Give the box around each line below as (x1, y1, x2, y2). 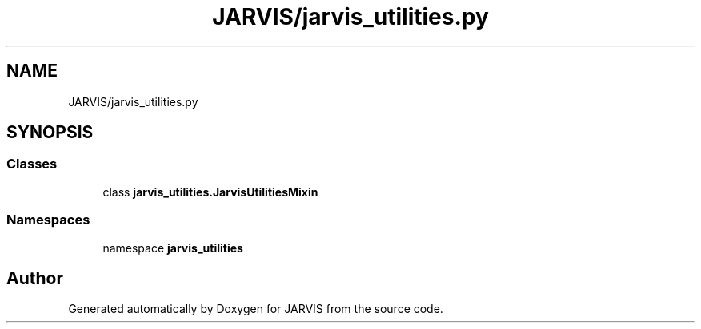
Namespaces (6, 212, 90, 228)
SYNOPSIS (6, 122, 94, 143)
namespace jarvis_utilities (102, 240, 243, 255)
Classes (6, 156, 58, 172)
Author (6, 268, 63, 288)
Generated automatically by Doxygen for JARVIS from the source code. (68, 302, 443, 316)
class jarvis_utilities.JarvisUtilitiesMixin (102, 184, 318, 199)
